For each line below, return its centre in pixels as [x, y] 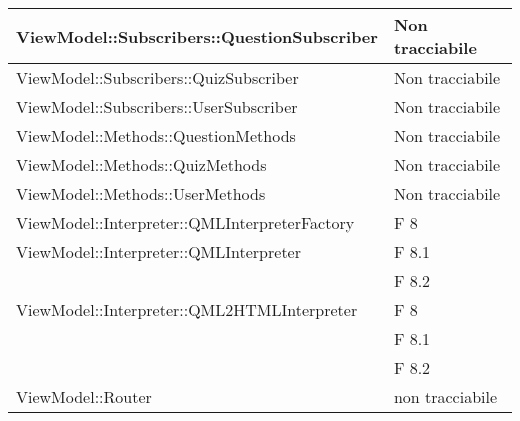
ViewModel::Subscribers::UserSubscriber [157, 106]
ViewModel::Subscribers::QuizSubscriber [157, 77]
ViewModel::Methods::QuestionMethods [156, 135]
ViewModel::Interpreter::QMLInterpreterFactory [185, 222]
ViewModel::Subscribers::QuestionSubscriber [197, 36]
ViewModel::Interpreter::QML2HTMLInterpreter [187, 309]
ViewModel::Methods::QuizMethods [141, 164]
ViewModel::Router [84, 396]
